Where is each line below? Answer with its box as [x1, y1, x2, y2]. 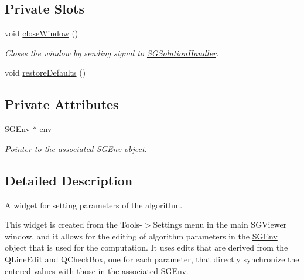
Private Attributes [5, 95, 119, 113]
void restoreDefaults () [5, 66, 86, 79]
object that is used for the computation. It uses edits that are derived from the [5, 241, 288, 254]
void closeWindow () [5, 27, 78, 39]
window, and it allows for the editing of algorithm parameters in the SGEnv [5, 230, 278, 242]
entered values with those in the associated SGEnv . [5, 264, 189, 276]
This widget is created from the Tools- [5, 218, 142, 231]
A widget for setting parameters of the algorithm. [5, 198, 183, 211]
